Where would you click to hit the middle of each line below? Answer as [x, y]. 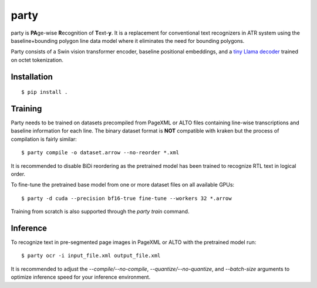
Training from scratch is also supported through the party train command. [100, 212]
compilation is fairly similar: [44, 139]
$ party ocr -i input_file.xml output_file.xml [91, 256]
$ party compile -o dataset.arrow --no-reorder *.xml [100, 153]
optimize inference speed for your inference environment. [81, 277]
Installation [32, 77]
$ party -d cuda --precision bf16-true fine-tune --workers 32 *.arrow [127, 198]
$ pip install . [45, 92]
